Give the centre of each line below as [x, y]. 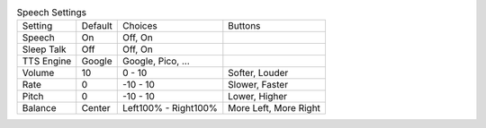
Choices [139, 26]
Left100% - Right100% [170, 108]
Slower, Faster [258, 85]
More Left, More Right [274, 108]
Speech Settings [52, 13]
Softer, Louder [258, 73]
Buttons [244, 26]
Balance [39, 108]
